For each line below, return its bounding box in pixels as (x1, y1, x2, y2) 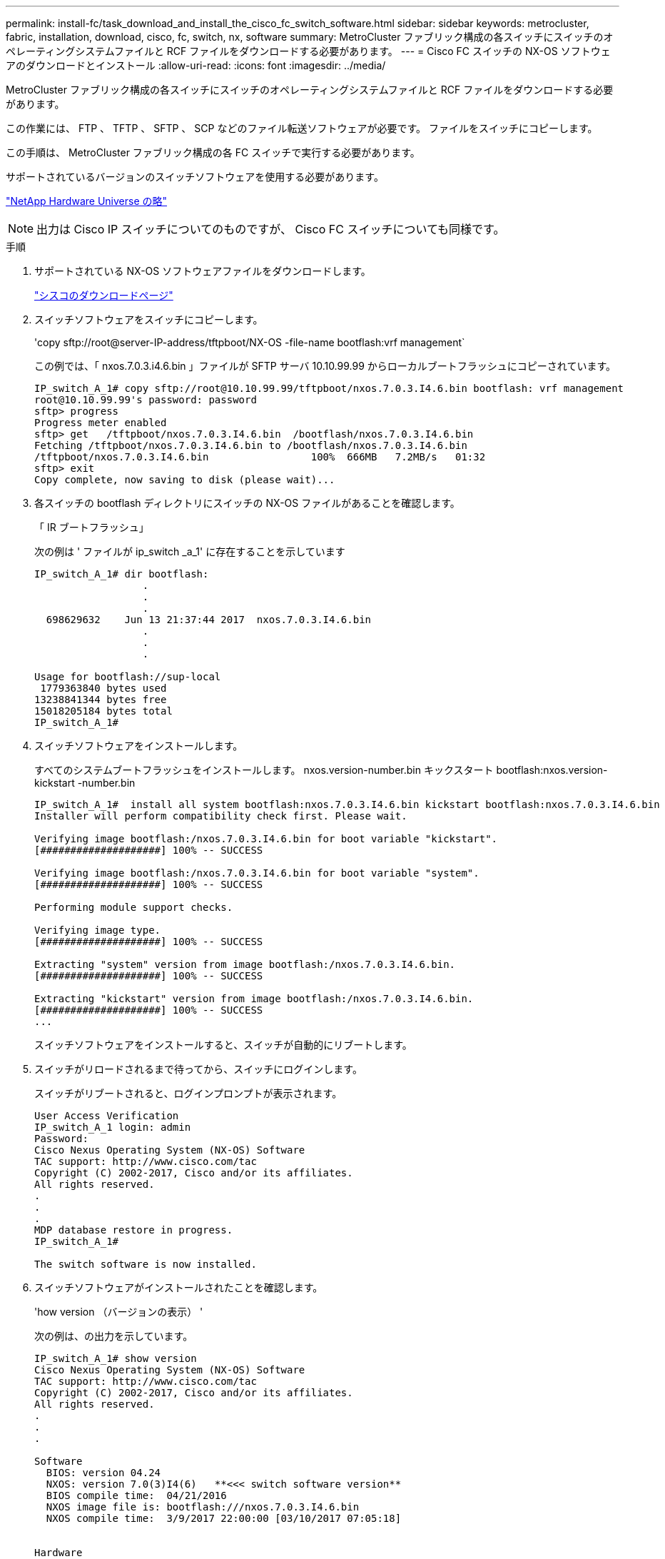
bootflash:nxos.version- (496, 764, 608, 776)
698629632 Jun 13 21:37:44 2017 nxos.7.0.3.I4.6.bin (46, 614, 372, 625)
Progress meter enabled (34, 417, 167, 428)
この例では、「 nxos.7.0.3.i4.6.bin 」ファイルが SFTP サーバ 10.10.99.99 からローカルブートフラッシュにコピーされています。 (34, 360, 616, 372)
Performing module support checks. (34, 902, 233, 913)
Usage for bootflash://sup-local (34, 671, 221, 682)
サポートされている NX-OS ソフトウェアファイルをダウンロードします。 (34, 265, 371, 277)
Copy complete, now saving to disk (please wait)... (34, 474, 335, 485)
